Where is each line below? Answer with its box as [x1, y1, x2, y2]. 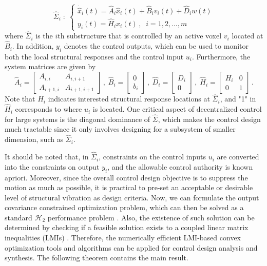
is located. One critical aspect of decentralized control [92, 104, 262, 114]
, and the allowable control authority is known [107, 161, 253, 172]
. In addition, [12, 40, 54, 51]
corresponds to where [15, 104, 82, 114]
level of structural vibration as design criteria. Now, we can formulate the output [5, 192, 259, 202]
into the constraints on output [5, 161, 100, 172]
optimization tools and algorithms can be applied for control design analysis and [5, 242, 258, 253]
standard [5, 212, 32, 222]
